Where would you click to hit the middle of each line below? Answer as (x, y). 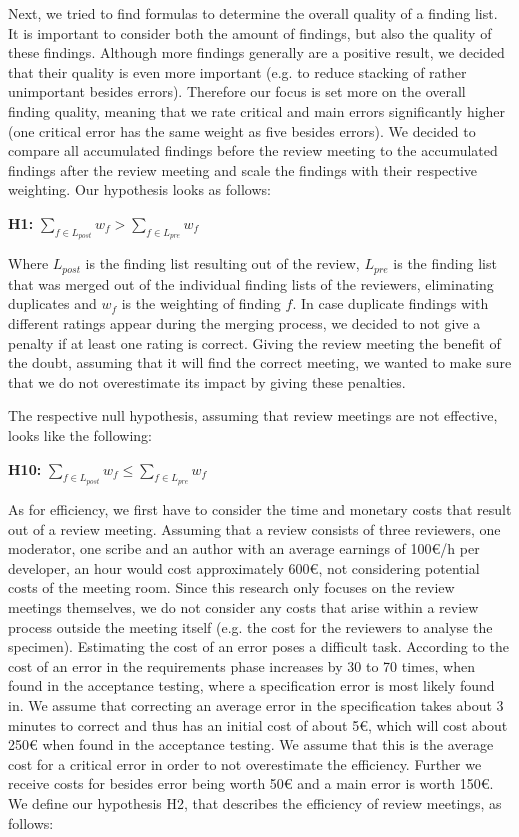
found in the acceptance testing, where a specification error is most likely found (251, 685)
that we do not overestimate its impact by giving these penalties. (207, 381)
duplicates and (52, 303)
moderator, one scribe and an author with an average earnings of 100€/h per (244, 548)
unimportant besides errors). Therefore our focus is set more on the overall (237, 91)
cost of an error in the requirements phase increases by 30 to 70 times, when (241, 665)
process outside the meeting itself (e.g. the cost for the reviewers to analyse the (250, 626)
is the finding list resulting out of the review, (222, 263)
